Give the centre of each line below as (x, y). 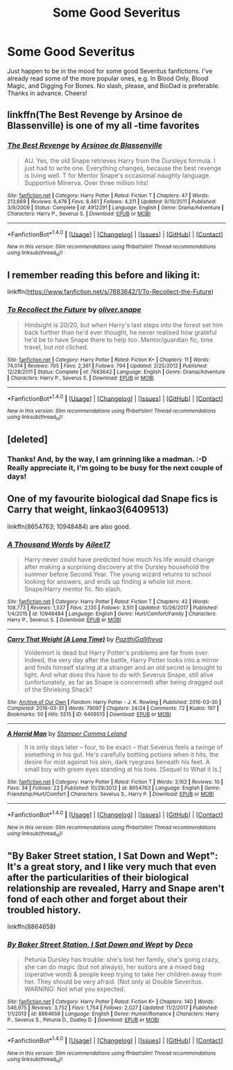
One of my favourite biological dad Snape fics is (113, 499)
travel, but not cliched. (56, 347)
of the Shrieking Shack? (58, 690)
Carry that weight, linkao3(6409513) (88, 510)
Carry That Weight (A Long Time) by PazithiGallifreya (85, 639)
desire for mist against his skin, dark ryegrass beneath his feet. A (117, 762)
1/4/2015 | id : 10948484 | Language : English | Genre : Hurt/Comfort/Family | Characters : (112, 614)
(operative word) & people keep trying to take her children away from (123, 974)
